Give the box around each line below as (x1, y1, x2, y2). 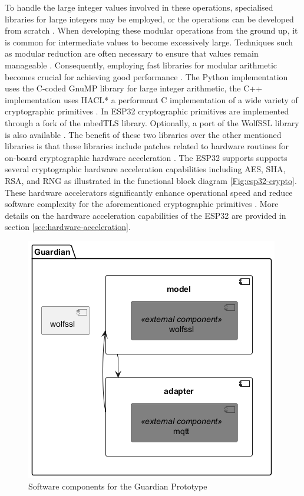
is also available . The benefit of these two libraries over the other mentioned (5, 128, 282, 140)
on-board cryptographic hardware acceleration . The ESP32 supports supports (5, 151, 288, 163)
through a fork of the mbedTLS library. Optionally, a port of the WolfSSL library (5, 116, 299, 129)
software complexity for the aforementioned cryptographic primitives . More (5, 198, 279, 210)
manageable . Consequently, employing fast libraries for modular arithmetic (5, 58, 277, 71)
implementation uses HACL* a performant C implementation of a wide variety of (5, 93, 298, 106)
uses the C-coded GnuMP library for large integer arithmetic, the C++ (5, 82, 263, 94)
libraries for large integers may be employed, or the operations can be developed (5, 12, 294, 25)
